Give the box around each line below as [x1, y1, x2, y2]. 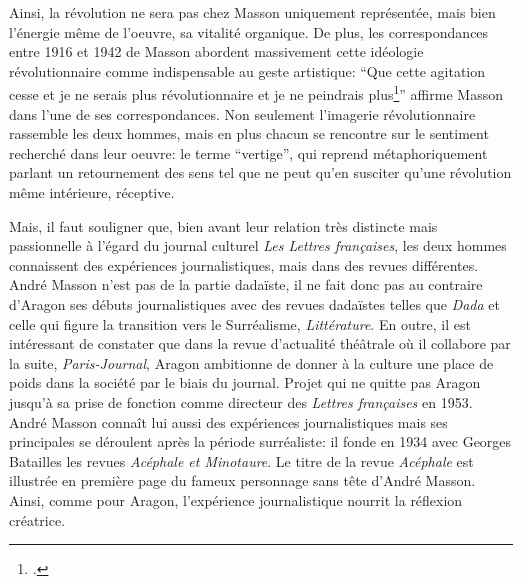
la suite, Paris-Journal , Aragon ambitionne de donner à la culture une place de [9, 352, 494, 373]
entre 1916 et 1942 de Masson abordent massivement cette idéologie [9, 41, 424, 62]
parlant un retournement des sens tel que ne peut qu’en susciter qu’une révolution [9, 162, 512, 183]
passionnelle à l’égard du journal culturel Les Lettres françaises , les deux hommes [9, 235, 507, 256]
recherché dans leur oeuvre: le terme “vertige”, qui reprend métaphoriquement [9, 142, 488, 163]
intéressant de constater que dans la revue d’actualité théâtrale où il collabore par [9, 333, 511, 354]
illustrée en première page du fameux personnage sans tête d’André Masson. [9, 470, 476, 491]
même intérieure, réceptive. [9, 182, 175, 202]
